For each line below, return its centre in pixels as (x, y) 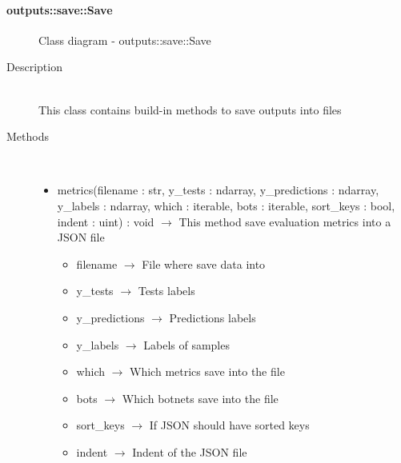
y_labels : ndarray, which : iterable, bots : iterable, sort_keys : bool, (226, 205)
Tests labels (166, 291)
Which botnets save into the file (200, 398)
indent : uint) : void (106, 221)
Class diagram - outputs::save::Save (125, 40)
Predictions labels (213, 317)
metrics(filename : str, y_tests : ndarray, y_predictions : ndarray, (218, 190)
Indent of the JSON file (190, 451)
